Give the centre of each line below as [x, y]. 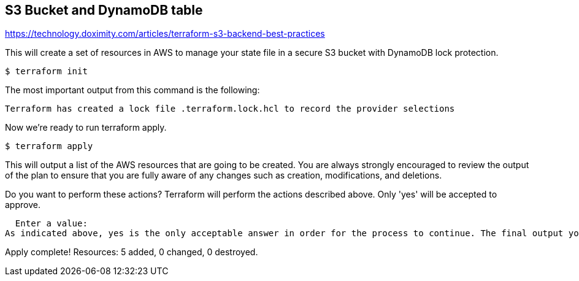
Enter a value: [51, 224]
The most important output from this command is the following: [132, 90]
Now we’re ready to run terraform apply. [86, 128]
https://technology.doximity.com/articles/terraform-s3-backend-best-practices [165, 34]
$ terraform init [46, 71]
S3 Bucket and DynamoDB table [104, 10]
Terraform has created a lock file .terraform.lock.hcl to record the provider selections [230, 109]
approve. [23, 205]
